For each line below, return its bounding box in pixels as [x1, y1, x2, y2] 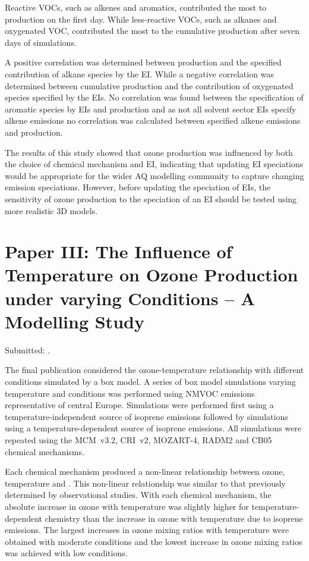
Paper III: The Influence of [5, 239, 232, 264]
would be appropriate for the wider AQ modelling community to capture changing [5, 169, 304, 181]
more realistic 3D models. [5, 204, 97, 217]
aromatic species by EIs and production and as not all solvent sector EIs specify [5, 102, 297, 115]
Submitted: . [5, 343, 51, 356]
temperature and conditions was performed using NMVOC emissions [5, 387, 255, 399]
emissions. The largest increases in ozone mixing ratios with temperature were [5, 524, 289, 536]
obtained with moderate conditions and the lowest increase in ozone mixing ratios [5, 535, 302, 547]
